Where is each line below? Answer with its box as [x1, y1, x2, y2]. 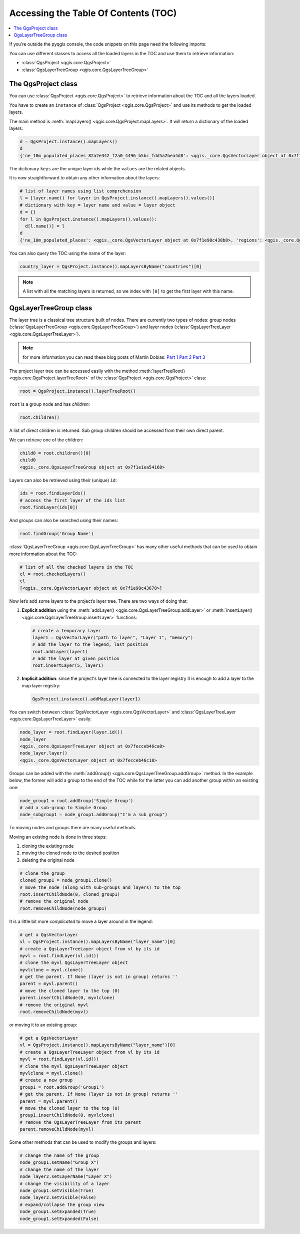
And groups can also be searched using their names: [9, 518, 118, 524]
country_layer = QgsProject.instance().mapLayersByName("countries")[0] [19, 264, 202, 269]
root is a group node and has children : [9, 401, 90, 407]
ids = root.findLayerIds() [19, 490, 86, 496]
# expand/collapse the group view [19, 1201, 104, 1207]
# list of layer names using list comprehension [19, 188, 141, 194]
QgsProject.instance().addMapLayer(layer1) [32, 696, 141, 701]
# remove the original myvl [19, 1002, 88, 1008]
